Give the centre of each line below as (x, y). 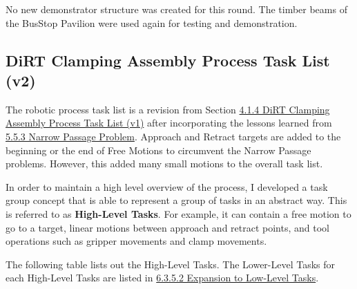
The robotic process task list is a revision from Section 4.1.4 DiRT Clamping (168, 109)
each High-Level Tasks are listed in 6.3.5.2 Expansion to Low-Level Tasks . (162, 278)
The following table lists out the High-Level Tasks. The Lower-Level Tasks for (171, 264)
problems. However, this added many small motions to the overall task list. (164, 164)
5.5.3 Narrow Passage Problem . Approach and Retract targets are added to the (173, 136)
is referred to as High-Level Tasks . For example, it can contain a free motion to (178, 213)
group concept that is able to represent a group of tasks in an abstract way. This (176, 200)
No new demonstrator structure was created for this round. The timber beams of (176, 9)
